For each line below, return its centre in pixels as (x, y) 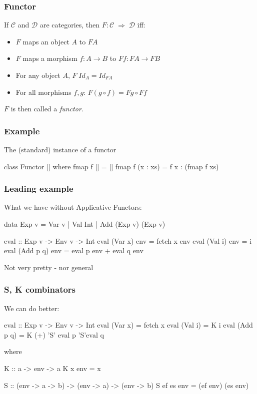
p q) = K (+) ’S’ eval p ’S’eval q (54, 334)
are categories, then (70, 25)
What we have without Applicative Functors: (73, 207)
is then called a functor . (47, 109)
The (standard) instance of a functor (60, 149)
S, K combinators (40, 289)
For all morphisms (43, 92)
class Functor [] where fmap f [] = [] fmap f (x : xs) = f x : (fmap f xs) (111, 166)
